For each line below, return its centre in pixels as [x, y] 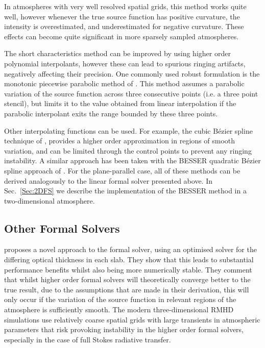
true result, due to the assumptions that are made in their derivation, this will [127, 289]
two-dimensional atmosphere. [50, 200]
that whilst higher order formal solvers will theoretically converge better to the [127, 279]
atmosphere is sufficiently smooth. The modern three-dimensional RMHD [119, 309]
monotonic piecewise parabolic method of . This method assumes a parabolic [124, 83]
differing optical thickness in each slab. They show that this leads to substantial [129, 259]
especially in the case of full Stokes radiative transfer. [88, 339]
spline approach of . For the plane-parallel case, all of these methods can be [122, 170]
